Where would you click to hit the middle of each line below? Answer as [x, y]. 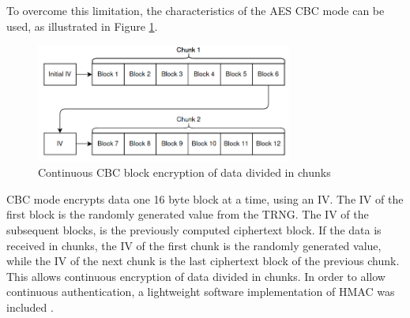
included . [30, 307]
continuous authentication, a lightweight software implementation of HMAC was [201, 292]
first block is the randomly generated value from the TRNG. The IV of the [188, 214]
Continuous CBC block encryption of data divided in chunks [184, 172]
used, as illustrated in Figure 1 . [82, 26]
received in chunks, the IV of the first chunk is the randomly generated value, [194, 245]
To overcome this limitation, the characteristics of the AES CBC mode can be [196, 10]
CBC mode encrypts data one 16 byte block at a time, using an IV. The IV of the [205, 198]
